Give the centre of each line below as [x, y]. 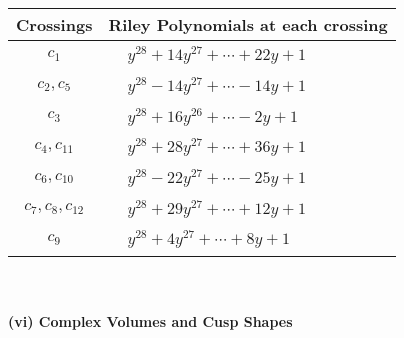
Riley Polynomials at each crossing [248, 24]
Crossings [54, 24]
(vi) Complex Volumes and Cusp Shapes [150, 320]
